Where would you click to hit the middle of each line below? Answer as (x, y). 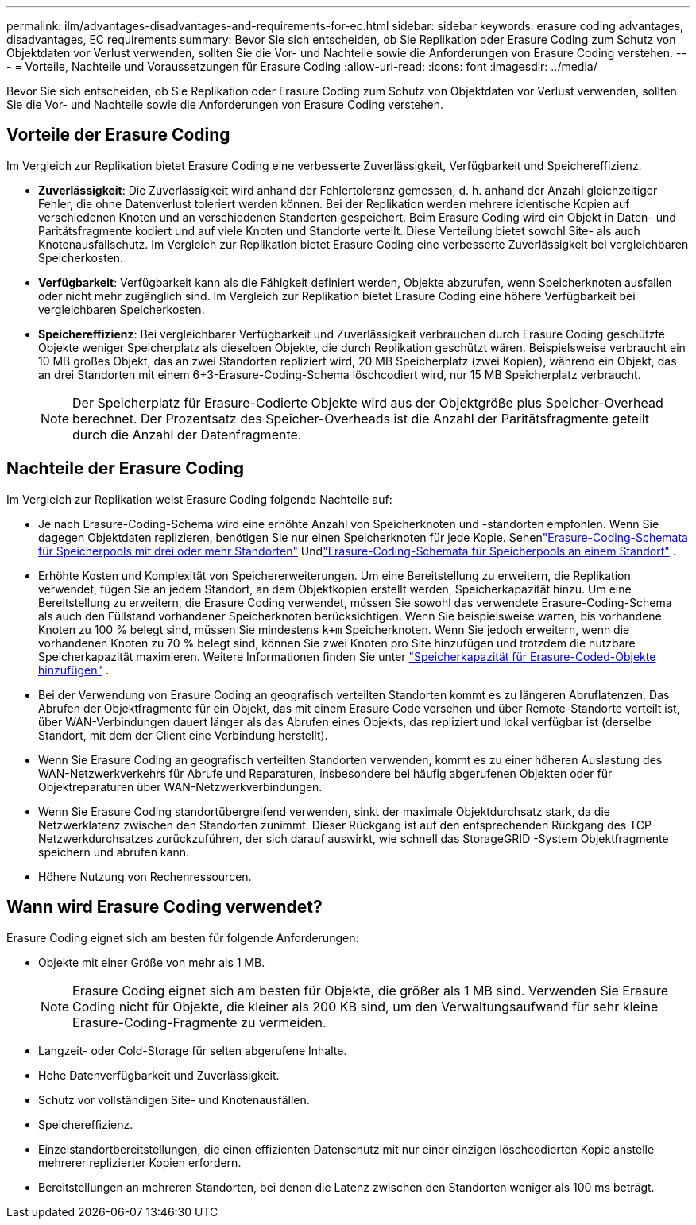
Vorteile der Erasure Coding (118, 135)
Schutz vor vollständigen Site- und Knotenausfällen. (174, 1099)
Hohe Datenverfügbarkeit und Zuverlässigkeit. (159, 1075)
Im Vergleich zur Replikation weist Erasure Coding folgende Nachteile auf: (199, 499)
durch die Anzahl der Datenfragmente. (187, 434)
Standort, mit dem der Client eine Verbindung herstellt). (183, 735)
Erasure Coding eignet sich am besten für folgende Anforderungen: (183, 937)
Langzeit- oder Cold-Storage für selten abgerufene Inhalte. (193, 1050)
